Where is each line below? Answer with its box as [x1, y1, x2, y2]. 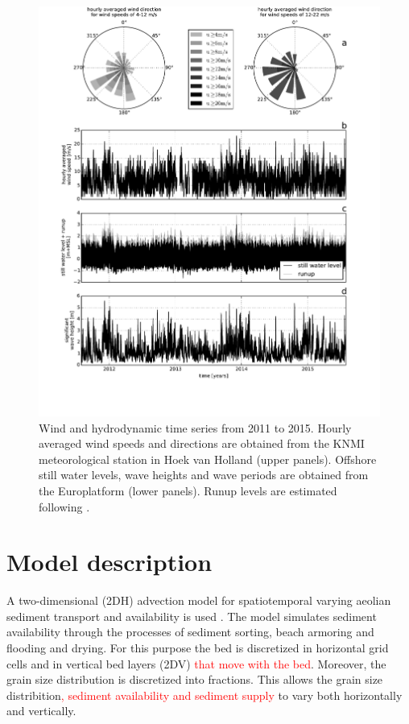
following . [39, 498, 90, 515]
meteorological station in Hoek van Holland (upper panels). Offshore [39, 450, 377, 467]
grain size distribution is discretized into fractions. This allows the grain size [6, 671, 383, 688]
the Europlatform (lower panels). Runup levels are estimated [39, 482, 337, 499]
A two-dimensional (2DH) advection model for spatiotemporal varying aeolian [6, 592, 391, 609]
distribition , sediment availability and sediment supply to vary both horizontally [6, 686, 403, 703]
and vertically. [6, 702, 76, 719]
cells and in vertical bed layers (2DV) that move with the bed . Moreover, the [6, 655, 386, 672]
